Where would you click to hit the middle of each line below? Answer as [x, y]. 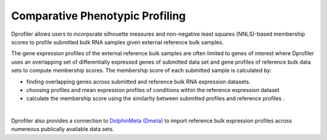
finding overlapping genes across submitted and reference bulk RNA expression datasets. [138, 81]
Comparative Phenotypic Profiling [98, 16]
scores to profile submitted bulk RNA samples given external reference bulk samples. [117, 42]
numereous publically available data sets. [63, 129]
